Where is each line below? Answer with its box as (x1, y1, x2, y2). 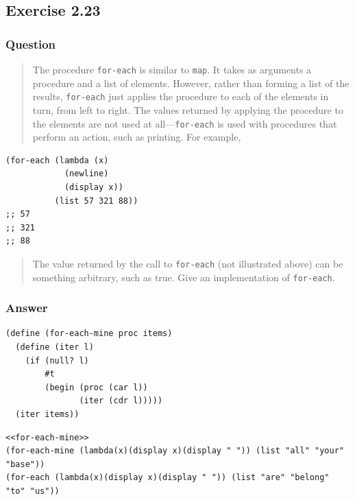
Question (5, 35, 56, 52)
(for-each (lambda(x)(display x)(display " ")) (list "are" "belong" (5, 473, 330, 483)
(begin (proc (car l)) (45, 382, 148, 392)
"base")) (5, 459, 45, 469)
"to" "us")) (5, 486, 60, 496)
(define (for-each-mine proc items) (5, 329, 173, 339)
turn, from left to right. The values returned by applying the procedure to (32, 102, 343, 117)
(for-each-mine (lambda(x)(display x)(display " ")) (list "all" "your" (5, 446, 344, 456)
